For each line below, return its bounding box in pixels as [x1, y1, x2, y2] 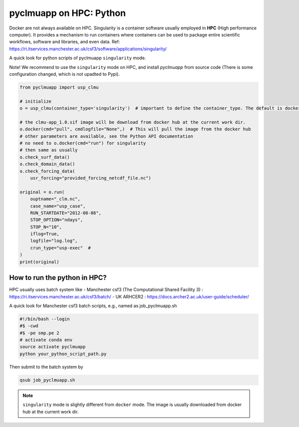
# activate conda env [19, 337, 73, 343]
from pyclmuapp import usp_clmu [19, 84, 99, 90]
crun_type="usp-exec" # [30, 245, 91, 250]
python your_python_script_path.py [19, 351, 107, 357]
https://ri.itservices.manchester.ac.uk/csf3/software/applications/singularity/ [9, 45, 167, 52]
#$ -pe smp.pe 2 [19, 330, 60, 336]
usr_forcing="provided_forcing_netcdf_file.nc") [30, 175, 151, 181]
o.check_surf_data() [19, 154, 70, 160]
